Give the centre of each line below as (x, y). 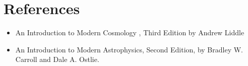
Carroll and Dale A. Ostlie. (57, 59)
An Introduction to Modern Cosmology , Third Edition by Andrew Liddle (130, 32)
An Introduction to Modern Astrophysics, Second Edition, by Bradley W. (129, 49)
